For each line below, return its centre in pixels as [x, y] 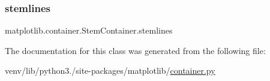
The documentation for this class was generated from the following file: [135, 50]
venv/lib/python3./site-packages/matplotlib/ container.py [110, 70]
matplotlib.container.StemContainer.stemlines [89, 30]
